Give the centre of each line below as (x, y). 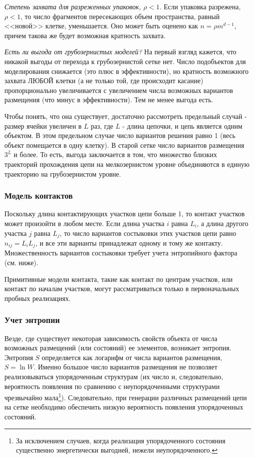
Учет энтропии (32, 320)
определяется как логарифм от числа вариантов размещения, (132, 357)
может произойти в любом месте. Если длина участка (85, 223)
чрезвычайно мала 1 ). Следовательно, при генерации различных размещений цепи (126, 397)
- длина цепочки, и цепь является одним (183, 126)
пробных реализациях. (38, 298)
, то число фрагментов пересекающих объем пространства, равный (120, 16)
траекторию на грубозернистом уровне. (63, 173)
